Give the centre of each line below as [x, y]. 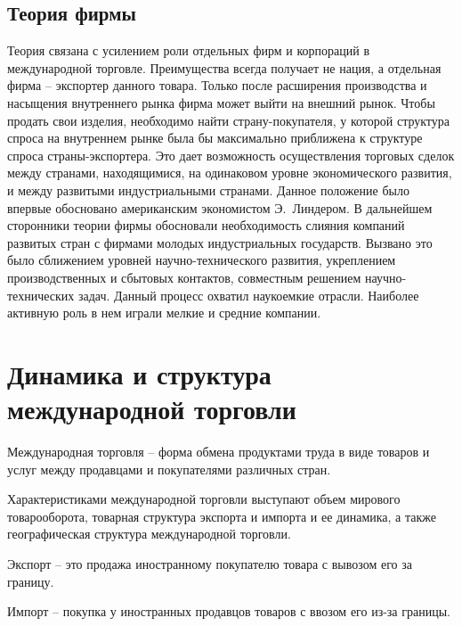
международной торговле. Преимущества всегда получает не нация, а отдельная [224, 67]
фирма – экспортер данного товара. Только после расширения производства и [217, 85]
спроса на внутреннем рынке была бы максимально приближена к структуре [215, 138]
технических [41, 295]
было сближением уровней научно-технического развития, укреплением [202, 260]
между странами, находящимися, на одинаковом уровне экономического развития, [230, 173]
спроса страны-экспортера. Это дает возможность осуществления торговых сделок [231, 155]
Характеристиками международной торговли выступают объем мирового [204, 499]
